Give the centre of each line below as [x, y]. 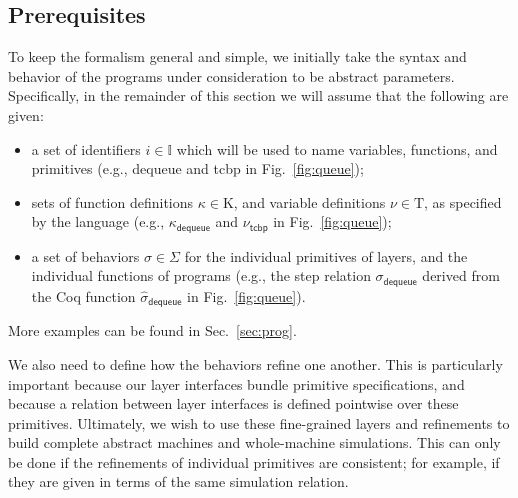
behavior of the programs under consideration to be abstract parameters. [231, 75]
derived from [461, 275]
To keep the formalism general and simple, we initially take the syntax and [237, 56]
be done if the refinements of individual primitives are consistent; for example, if [254, 461]
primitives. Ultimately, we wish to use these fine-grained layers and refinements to [259, 422]
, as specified [463, 201]
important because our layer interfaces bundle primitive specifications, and [236, 383]
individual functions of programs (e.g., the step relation [201, 275]
